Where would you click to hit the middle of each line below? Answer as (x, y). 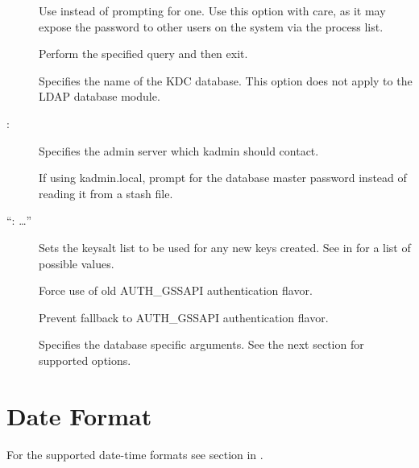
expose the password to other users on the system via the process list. (211, 26)
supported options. (85, 360)
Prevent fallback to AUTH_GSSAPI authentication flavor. (184, 317)
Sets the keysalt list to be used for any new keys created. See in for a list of (225, 247)
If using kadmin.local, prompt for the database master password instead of (223, 178)
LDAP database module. (100, 96)
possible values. (77, 263)
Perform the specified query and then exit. (143, 54)
